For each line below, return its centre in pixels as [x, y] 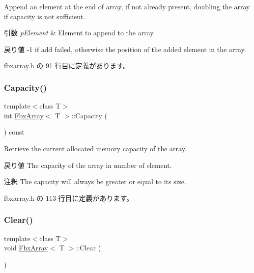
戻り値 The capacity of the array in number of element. [88, 165]
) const [14, 132]
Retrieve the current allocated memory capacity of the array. [95, 148]
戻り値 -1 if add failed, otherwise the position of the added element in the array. [125, 49]
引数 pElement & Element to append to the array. [80, 33]
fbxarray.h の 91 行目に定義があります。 [67, 66]
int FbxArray [24, 115]
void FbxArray [26, 248]
